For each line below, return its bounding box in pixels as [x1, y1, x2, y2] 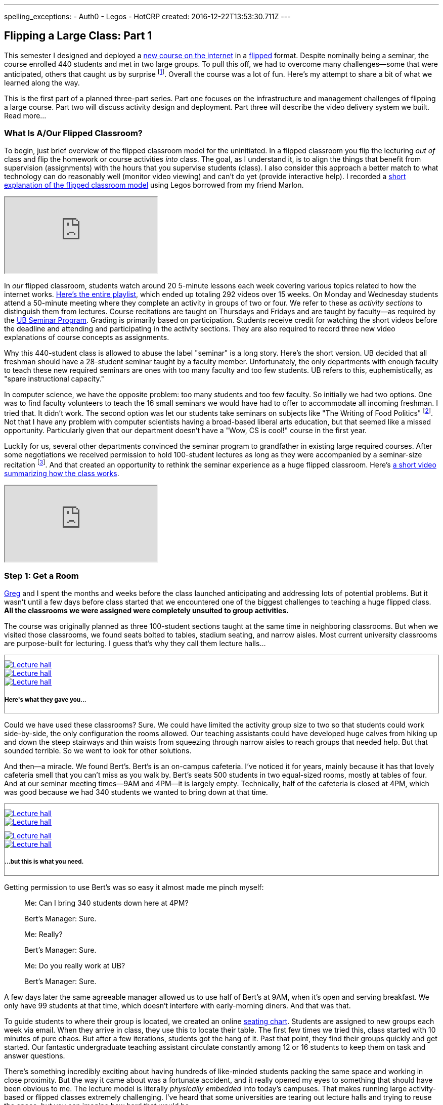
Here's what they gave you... [5, 696, 86, 703]
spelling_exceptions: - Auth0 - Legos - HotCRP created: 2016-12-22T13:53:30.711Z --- [4, 12, 291, 21]
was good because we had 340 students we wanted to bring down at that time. [4, 788, 268, 797]
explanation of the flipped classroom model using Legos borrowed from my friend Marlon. [4, 181, 304, 190]
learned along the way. [4, 78, 80, 87]
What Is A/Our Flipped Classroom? [4, 127, 143, 138]
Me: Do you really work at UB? [24, 961, 125, 970]
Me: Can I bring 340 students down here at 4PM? [24, 898, 189, 907]
